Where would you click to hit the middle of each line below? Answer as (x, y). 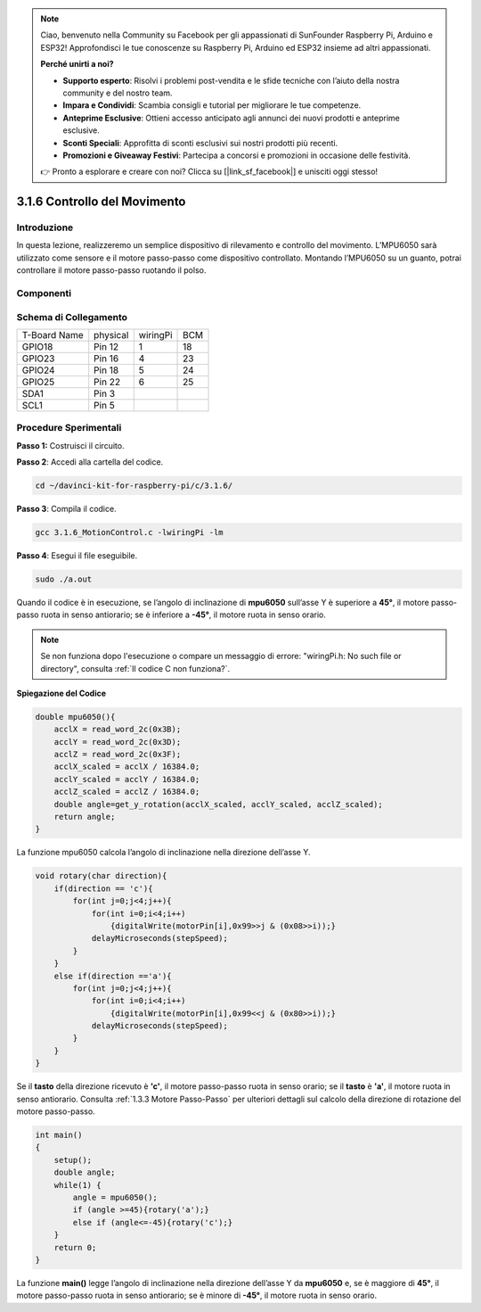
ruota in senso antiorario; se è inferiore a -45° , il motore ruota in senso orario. (183, 615)
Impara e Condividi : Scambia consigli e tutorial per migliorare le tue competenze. (212, 105)
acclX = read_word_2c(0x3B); (118, 730)
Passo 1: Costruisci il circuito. (70, 445)
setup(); (73, 1160)
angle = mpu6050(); (115, 1197)
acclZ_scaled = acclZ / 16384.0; (127, 792)
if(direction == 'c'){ (103, 888)
